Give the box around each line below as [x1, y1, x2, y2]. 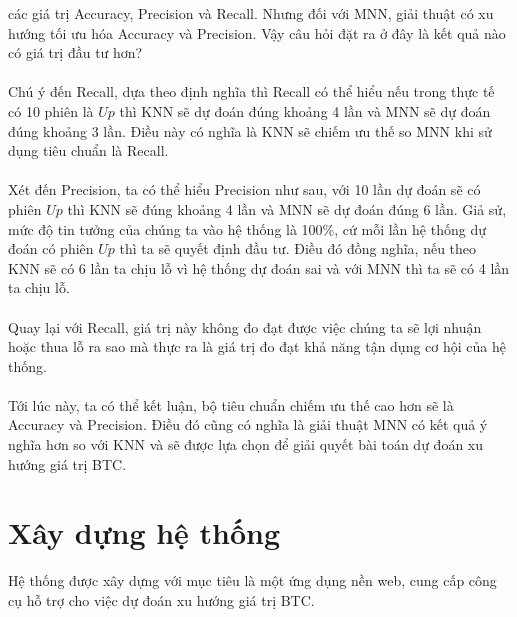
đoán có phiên [8, 238, 94, 259]
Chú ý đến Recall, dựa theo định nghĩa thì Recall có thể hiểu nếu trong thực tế [8, 81, 495, 102]
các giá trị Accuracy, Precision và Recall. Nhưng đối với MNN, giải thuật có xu [8, 3, 494, 23]
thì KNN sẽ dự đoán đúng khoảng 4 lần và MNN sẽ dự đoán [119, 100, 491, 121]
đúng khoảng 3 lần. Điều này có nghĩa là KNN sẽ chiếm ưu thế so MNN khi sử [8, 120, 492, 141]
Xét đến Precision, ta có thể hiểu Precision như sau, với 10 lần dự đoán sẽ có [8, 179, 481, 200]
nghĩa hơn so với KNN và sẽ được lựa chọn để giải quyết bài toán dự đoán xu [8, 434, 484, 455]
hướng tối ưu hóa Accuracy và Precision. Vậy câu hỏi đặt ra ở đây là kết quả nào [8, 22, 506, 43]
